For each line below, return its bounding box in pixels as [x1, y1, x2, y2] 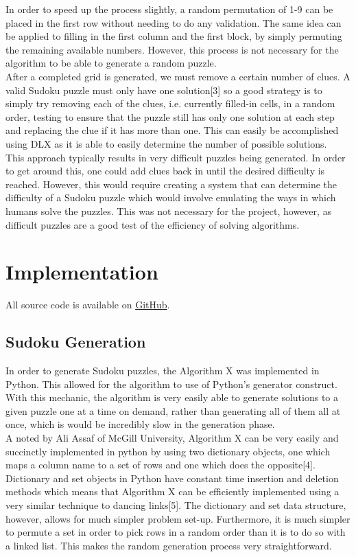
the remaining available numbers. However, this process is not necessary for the [5, 42, 339, 56]
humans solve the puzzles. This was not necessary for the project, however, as [5, 203, 332, 218]
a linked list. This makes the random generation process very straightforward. [5, 538, 332, 552]
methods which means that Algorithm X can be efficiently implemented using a [5, 484, 340, 499]
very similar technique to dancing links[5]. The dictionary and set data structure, [5, 497, 346, 512]
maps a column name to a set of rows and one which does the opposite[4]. [5, 457, 316, 472]
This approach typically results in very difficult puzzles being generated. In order [5, 150, 346, 164]
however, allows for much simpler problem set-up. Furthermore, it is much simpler [5, 511, 351, 525]
